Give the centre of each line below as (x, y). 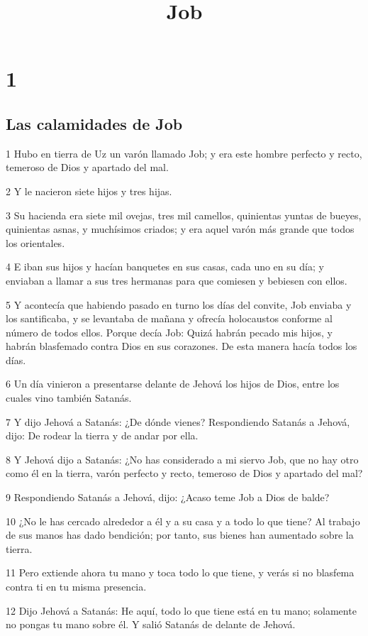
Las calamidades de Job (94, 123)
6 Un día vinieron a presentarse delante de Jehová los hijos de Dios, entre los (173, 384)
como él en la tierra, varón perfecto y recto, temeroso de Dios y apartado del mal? (184, 473)
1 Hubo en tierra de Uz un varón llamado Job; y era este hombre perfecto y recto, (184, 153)
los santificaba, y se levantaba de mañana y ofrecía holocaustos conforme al (169, 318)
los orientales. (35, 242)
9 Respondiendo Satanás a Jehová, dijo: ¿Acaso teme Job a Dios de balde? (168, 497)
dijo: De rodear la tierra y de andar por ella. (102, 435)
